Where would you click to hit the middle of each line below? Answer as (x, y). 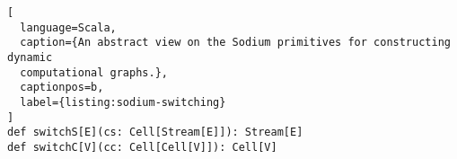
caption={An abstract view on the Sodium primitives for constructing (235, 43)
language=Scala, (68, 27)
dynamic (30, 57)
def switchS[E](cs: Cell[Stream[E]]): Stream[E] (155, 132)
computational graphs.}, (94, 72)
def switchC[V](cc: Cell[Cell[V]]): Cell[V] (142, 147)
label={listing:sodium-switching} (123, 102)
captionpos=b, (62, 88)
